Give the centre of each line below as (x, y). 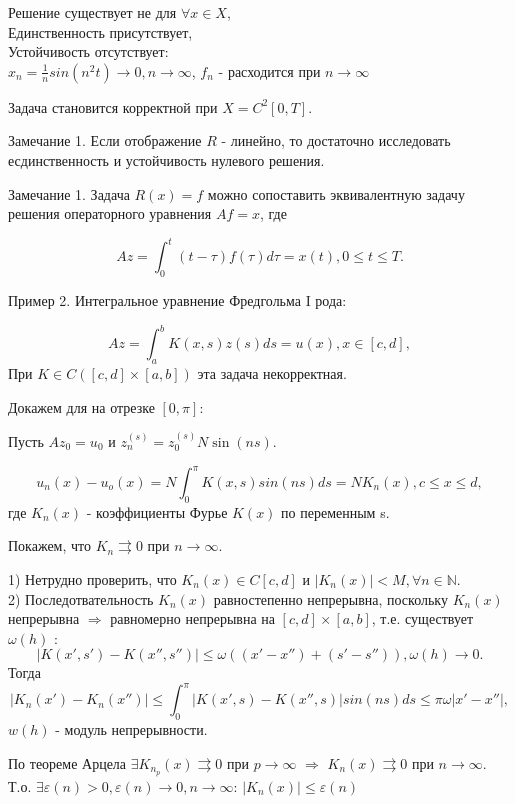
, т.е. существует (422, 618)
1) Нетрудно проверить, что (92, 579)
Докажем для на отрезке (81, 406)
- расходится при (269, 70)
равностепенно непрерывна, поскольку (330, 598)
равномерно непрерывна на (192, 618)
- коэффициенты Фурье (157, 511)
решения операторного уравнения (110, 213)
